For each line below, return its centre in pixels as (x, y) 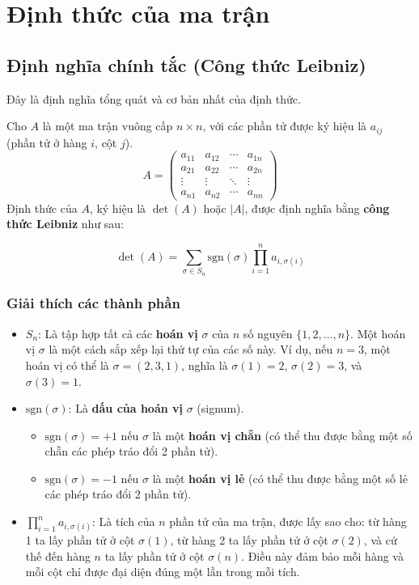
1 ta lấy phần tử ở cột (80, 540)
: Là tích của (124, 521)
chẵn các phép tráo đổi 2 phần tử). (131, 451)
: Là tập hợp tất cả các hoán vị (118, 333)
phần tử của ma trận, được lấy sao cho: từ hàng (288, 521)
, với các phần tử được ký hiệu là (285, 126)
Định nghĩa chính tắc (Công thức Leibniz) (186, 64)
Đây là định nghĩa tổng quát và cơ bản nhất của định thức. (154, 98)
